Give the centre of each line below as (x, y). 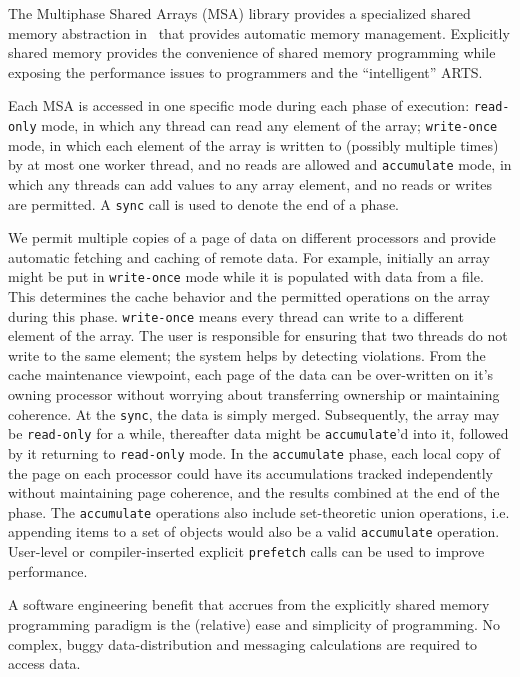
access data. (44, 663)
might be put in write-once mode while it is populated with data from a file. (246, 276)
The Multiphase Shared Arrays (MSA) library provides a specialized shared (239, 13)
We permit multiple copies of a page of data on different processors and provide (252, 237)
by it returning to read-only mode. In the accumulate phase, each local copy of (254, 452)
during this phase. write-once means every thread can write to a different (236, 315)
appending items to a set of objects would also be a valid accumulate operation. (254, 531)
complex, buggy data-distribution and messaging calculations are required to (243, 643)
